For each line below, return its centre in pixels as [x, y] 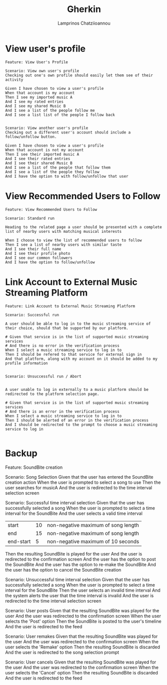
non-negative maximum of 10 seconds [93, 541]
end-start [19, 541]
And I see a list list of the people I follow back [60, 115]
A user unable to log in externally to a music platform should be [77, 389]
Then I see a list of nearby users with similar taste [63, 244]
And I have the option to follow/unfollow [50, 262]
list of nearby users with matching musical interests [63, 231]
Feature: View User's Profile [37, 62]
